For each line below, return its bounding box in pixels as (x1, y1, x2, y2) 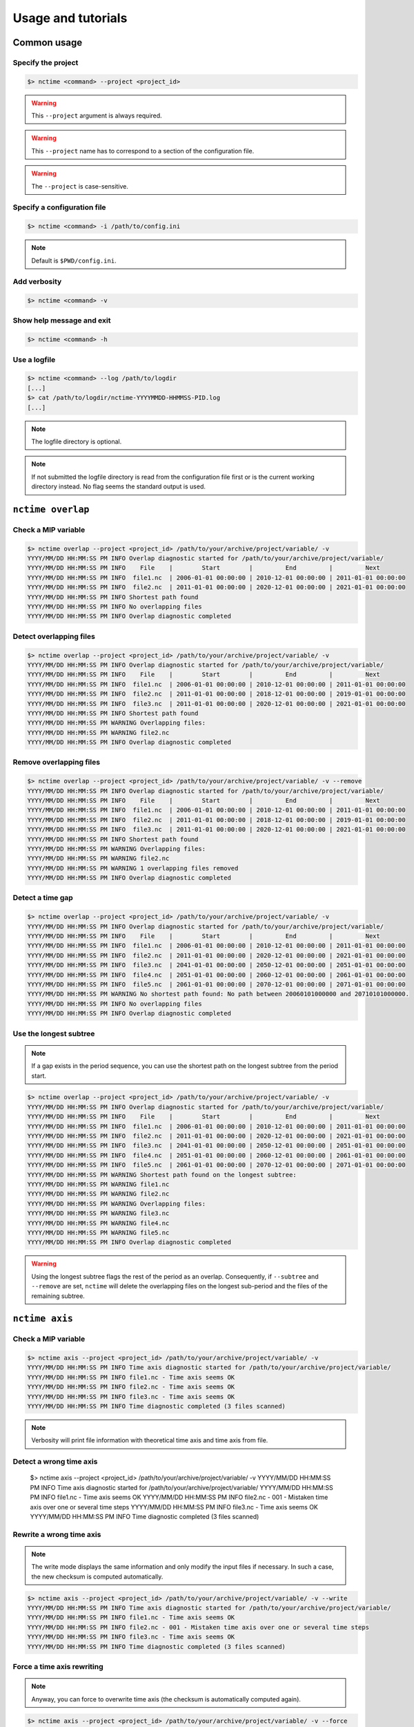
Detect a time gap (12, 893, 74, 903)
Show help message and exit (12, 316, 111, 325)
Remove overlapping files (12, 757, 100, 767)
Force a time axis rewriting (12, 1661, 103, 1671)
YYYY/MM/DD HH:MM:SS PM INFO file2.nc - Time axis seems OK (27, 1383, 235, 1391)
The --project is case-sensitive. (31, 182, 129, 190)
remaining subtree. (31, 1292, 86, 1300)
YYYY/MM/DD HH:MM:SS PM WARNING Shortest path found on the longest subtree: (27, 1171, 297, 1179)
